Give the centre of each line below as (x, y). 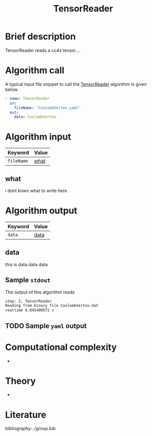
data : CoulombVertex (35, 117)
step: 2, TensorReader (28, 301)
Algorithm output (41, 211)
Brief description (40, 36)
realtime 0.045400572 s (30, 310)
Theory (21, 381)
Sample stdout (28, 280)
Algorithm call (35, 71)
